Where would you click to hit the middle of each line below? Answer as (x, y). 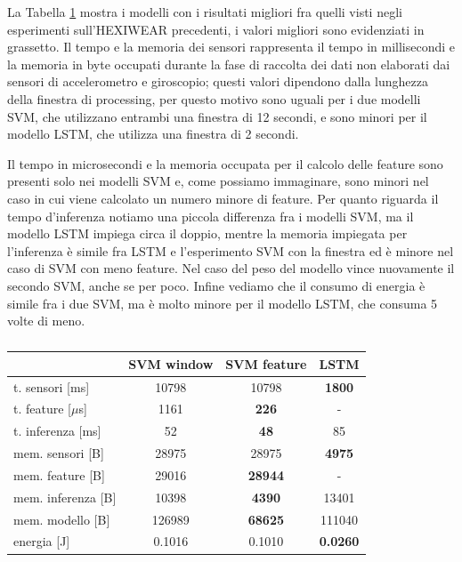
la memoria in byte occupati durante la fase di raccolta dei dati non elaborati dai (229, 64)
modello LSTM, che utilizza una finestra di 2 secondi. (153, 134)
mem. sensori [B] (59, 453)
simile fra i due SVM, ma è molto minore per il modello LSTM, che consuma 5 (223, 303)
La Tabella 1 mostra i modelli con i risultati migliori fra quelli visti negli (205, 12)
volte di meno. (46, 321)
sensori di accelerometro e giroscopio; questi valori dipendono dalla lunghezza (218, 81)
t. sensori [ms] (52, 386)
